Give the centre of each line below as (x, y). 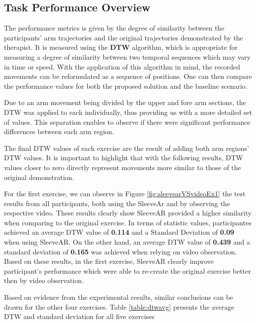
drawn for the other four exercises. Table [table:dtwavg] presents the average (119, 306)
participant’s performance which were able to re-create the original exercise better (128, 270)
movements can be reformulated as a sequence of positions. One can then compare (128, 76)
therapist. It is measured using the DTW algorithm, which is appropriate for (121, 47)
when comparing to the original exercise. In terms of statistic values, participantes (128, 222)
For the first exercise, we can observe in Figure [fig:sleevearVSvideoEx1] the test (125, 194)
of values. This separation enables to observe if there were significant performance (127, 122)
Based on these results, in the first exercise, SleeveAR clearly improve (109, 261)
